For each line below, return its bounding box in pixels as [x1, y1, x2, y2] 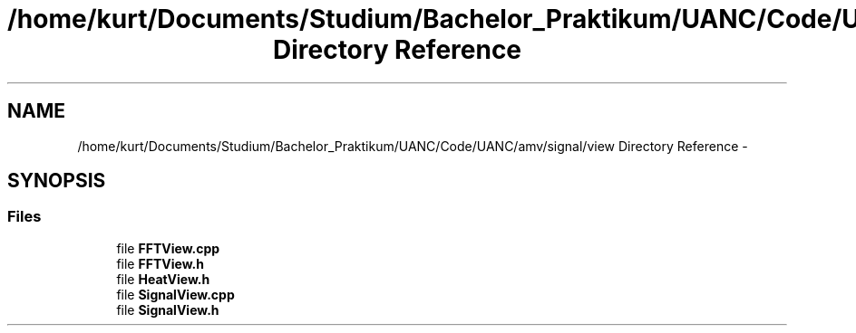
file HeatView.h [116, 271, 210, 287]
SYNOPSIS [7, 169, 106, 193]
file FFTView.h [116, 255, 204, 271]
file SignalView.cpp [116, 286, 235, 302]
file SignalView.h [116, 301, 219, 318]
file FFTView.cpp [116, 240, 220, 256]
